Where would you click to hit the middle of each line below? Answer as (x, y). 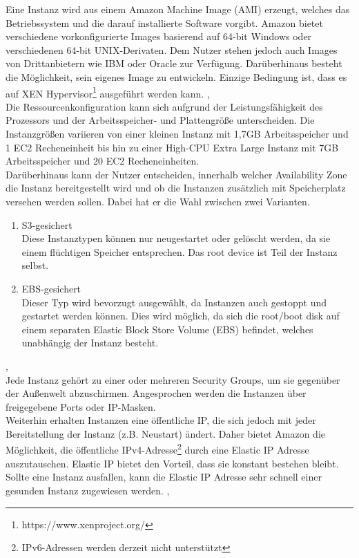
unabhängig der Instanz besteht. (90, 343)
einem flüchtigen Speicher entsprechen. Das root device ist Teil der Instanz (179, 251)
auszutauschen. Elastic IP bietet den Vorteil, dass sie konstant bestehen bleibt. (172, 463)
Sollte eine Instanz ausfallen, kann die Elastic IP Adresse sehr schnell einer (164, 477)
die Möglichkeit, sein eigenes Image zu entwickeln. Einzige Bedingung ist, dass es (176, 76)
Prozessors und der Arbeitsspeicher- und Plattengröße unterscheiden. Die (160, 120)
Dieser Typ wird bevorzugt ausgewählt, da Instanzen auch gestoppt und (174, 302)
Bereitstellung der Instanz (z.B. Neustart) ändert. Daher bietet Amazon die (165, 433)
